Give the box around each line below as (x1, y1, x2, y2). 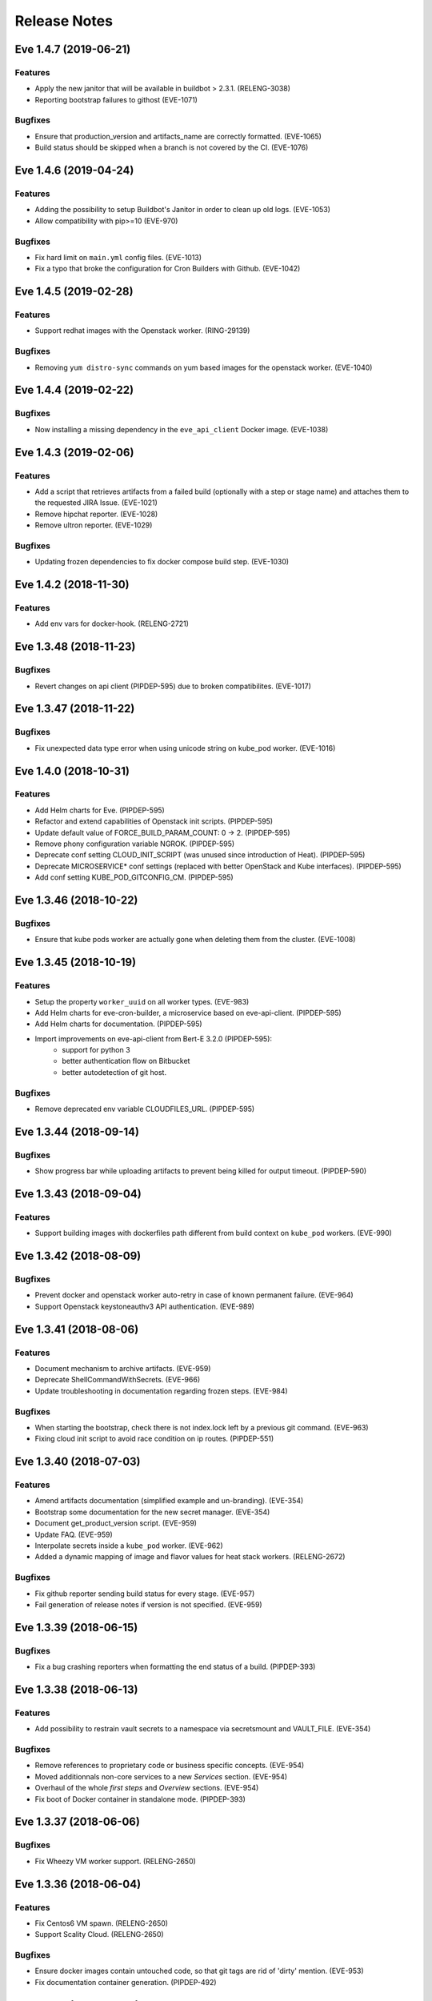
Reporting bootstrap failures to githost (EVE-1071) (34, 94, 198, 104)
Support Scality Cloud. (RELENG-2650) (34, 1930, 164, 1939)
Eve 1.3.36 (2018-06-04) (14, 1877, 142, 1891)
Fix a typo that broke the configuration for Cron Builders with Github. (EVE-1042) (34, 264, 301, 274)
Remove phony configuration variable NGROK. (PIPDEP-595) (34, 839, 235, 848)
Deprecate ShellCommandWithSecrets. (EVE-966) (34, 1375, 201, 1385)
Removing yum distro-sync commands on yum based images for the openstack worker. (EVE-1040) (34, 363, 373, 372)
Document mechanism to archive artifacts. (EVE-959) (34, 1364, 211, 1373)
